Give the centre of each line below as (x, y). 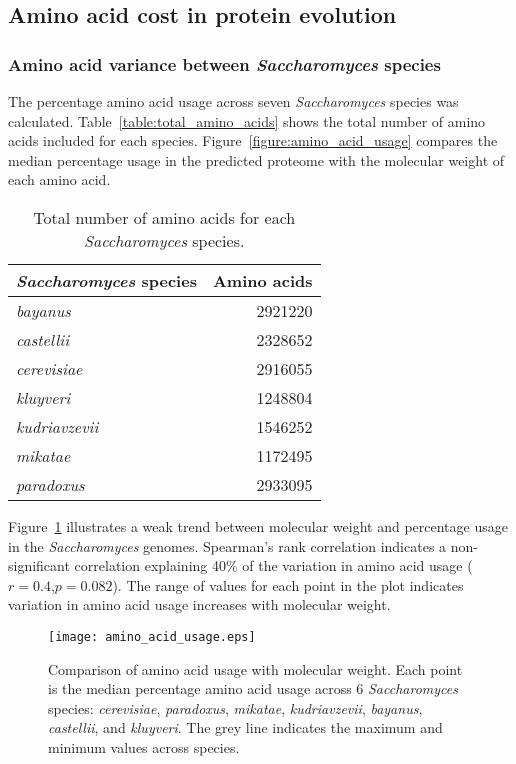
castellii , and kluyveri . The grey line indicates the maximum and (245, 727)
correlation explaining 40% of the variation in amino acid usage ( (273, 565)
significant (39, 565)
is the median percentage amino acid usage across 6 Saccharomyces (253, 688)
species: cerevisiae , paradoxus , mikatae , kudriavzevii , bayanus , (235, 707)
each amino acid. (59, 179)
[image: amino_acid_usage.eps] (152, 636)
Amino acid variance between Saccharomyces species (224, 63)
